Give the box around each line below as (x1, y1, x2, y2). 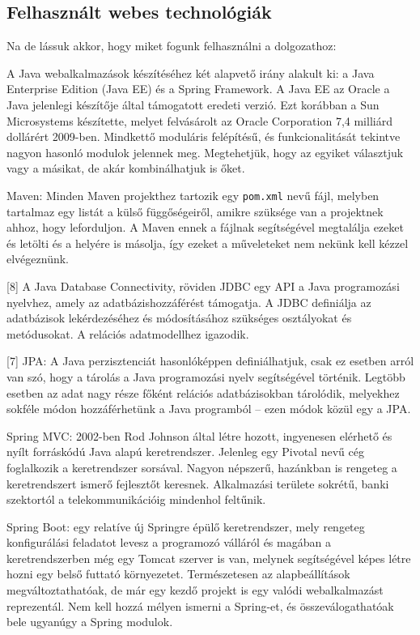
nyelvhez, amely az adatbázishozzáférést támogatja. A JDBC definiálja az (6, 293, 371, 310)
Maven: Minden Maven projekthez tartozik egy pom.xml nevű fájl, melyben (6, 186, 380, 203)
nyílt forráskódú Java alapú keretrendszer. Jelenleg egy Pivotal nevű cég (6, 443, 364, 460)
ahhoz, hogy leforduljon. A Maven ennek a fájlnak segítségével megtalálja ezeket (6, 219, 404, 236)
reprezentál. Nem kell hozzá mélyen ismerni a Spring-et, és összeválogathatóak (6, 597, 394, 614)
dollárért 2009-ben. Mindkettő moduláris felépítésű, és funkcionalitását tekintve (6, 128, 401, 145)
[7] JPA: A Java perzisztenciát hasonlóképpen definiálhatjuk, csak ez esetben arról (6, 352, 414, 369)
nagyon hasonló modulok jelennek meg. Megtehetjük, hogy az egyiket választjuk (6, 143, 404, 160)
